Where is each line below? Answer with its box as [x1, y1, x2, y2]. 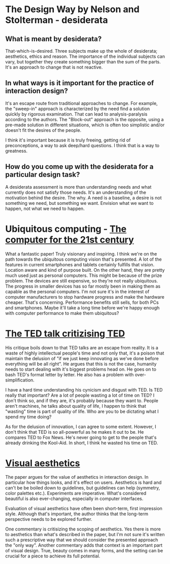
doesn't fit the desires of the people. [5, 127, 82, 133]
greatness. [5, 148, 28, 154]
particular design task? [5, 170, 80, 179]
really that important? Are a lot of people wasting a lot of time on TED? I [5, 392, 155, 398]
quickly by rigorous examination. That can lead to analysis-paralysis [5, 111, 148, 117]
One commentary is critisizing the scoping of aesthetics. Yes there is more [5, 526, 161, 532]
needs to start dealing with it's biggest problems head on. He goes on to [5, 366, 156, 372]
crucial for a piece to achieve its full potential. [5, 553, 100, 559]
